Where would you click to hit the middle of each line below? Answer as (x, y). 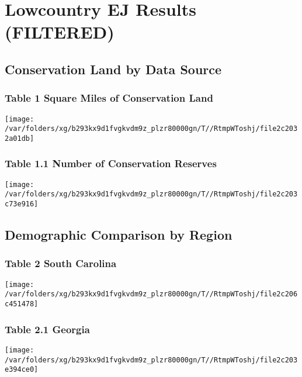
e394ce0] (22, 370)
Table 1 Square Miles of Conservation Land (109, 98)
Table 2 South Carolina (61, 263)
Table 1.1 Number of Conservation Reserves (111, 163)
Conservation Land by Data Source (113, 69)
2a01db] (20, 138)
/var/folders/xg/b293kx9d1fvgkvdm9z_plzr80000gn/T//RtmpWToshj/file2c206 (151, 294)
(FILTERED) (60, 32)
